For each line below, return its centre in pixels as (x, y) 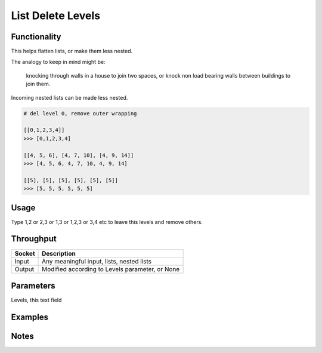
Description (59, 253)
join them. (38, 84)
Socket (25, 253)
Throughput (34, 239)
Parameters (33, 286)
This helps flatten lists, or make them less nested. (72, 51)
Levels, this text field (36, 300)
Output (24, 269)
